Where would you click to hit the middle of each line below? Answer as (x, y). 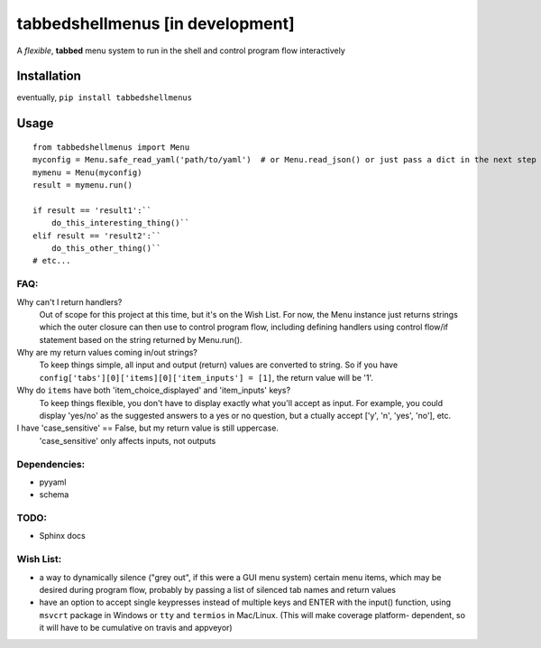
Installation (49, 76)
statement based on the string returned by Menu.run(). (141, 339)
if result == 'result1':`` (92, 210)
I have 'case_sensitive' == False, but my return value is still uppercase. (148, 428)
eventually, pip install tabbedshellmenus (105, 97)
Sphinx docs (62, 536)
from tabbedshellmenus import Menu (111, 147)
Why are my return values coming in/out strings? (107, 353)
